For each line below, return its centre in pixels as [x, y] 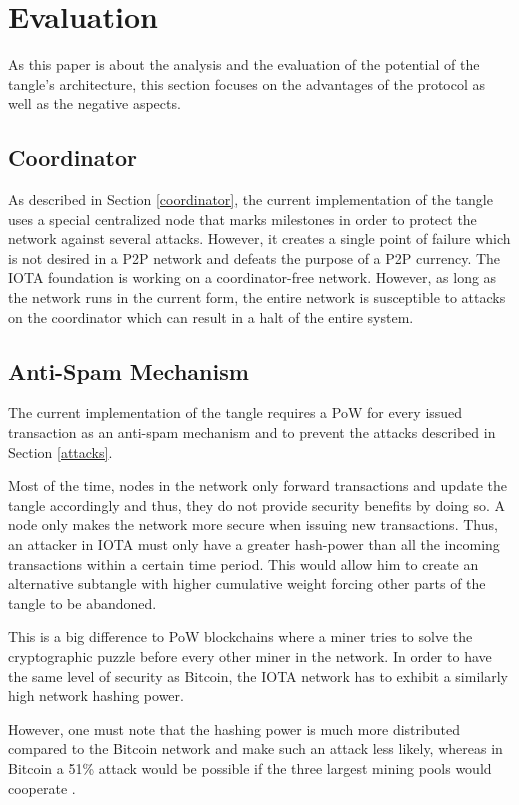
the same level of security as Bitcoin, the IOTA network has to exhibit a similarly [258, 675]
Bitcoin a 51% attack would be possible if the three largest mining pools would [250, 767]
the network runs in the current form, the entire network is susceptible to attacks [257, 297]
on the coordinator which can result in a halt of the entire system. [211, 316]
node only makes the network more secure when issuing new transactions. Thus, [253, 524]
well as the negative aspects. [94, 103]
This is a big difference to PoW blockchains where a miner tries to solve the [240, 636]
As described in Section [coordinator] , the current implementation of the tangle [250, 199]
